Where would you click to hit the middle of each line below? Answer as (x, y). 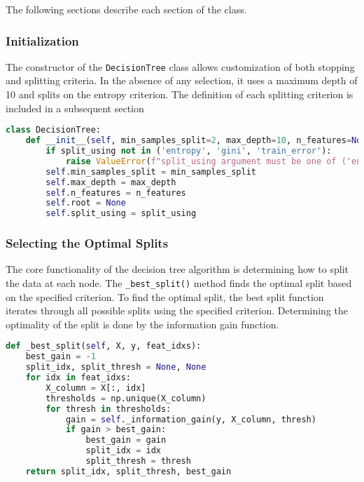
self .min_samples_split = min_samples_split (151, 172)
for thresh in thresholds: (108, 409)
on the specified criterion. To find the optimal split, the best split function (165, 296)
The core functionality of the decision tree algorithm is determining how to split (177, 269)
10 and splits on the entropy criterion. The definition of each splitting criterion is (180, 94)
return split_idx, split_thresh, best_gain (128, 471)
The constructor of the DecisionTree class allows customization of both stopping (180, 66)
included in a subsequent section (75, 108)
